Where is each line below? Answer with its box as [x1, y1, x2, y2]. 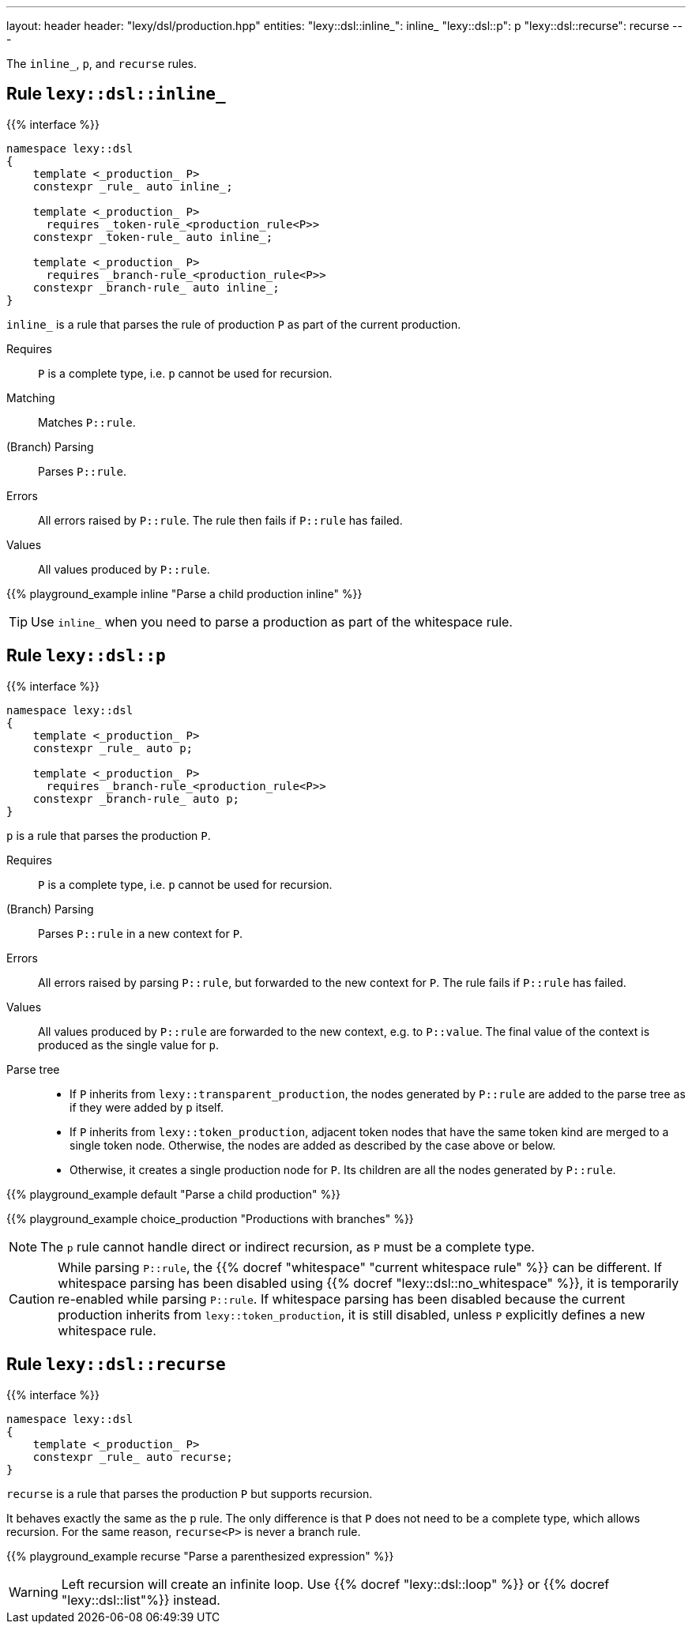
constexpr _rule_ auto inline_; [32, 179, 233, 193]
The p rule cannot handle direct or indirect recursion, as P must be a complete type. [40, 1238, 535, 1255]
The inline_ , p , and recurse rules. [6, 57, 197, 70]
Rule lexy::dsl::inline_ [6, 84, 226, 104]
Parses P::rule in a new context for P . [38, 926, 243, 940]
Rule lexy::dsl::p [6, 646, 166, 666]
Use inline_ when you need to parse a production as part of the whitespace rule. [31, 613, 513, 630]
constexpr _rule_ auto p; [32, 741, 194, 755]
